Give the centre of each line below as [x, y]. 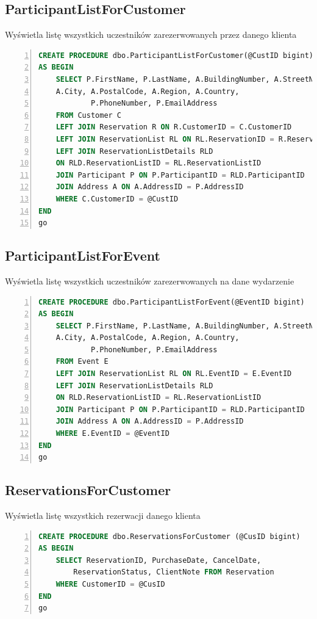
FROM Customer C [89, 115]
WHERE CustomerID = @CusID [110, 584]
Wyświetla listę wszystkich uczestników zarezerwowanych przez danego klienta [151, 34]
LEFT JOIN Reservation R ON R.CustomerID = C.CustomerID [174, 127]
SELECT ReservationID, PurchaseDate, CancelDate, [158, 560]
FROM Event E [82, 362]
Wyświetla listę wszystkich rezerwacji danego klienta [103, 516]
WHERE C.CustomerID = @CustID [117, 199]
